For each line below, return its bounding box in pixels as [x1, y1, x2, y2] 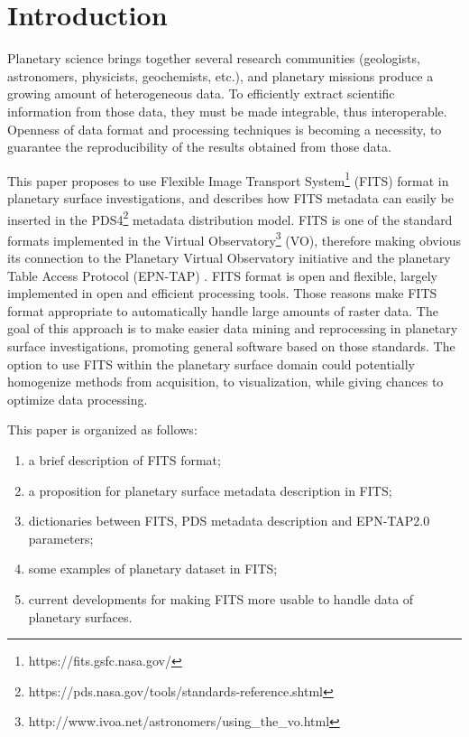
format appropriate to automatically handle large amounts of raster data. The [7, 301, 438, 320]
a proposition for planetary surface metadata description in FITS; [28, 480, 392, 499]
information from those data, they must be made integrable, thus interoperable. [7, 101, 447, 120]
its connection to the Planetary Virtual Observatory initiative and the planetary [7, 248, 451, 267]
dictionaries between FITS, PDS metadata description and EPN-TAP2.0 [28, 511, 430, 530]
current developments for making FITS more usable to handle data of [28, 589, 414, 608]
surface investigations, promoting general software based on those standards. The [7, 337, 455, 355]
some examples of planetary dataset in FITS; [28, 559, 278, 578]
